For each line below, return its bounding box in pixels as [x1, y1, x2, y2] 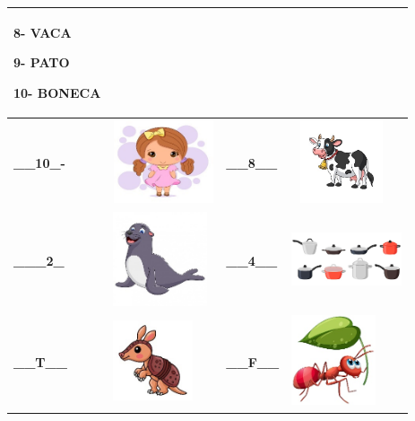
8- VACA [13, 22, 72, 41]
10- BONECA [13, 83, 101, 101]
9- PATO [13, 53, 70, 72]
